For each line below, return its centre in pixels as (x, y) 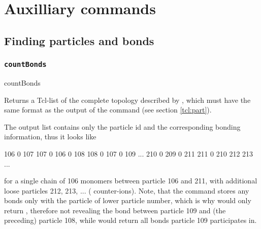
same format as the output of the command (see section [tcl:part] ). (108, 110)
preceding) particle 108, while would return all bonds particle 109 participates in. (130, 220)
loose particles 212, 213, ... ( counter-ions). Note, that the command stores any (127, 190)
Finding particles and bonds (79, 40)
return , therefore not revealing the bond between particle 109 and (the (115, 210)
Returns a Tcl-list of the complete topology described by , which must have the (127, 100)
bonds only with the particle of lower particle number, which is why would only (128, 200)
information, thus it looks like (50, 137)
